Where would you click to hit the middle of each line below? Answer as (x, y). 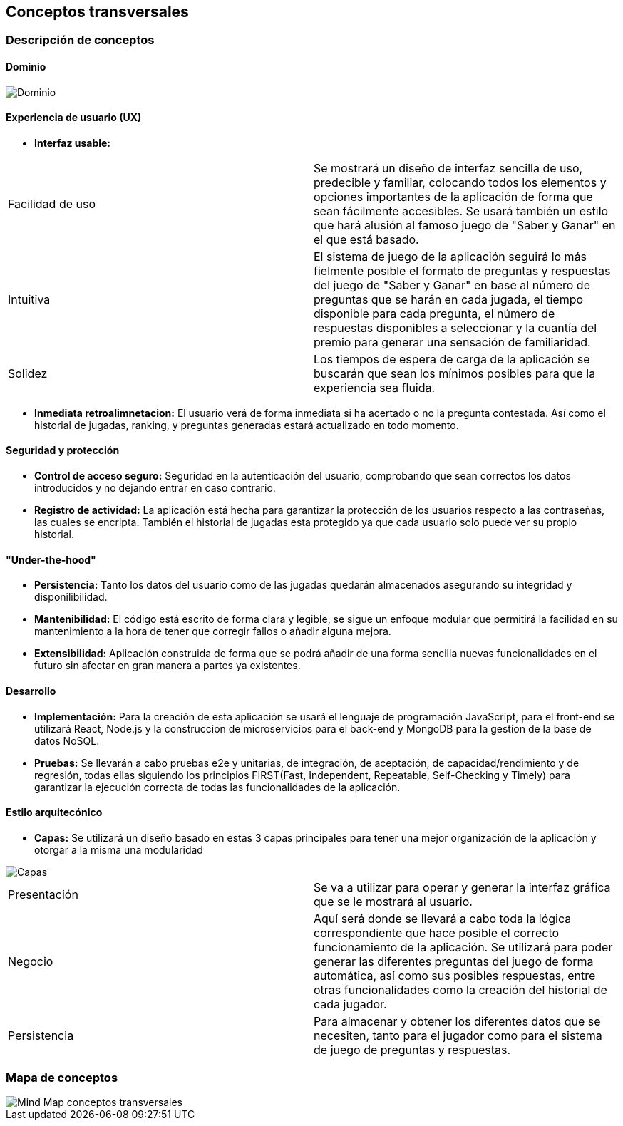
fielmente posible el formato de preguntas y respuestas (462, 270)
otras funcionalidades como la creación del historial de (460, 990)
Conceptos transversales (97, 12)
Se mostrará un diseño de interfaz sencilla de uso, (448, 168)
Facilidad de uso (52, 203)
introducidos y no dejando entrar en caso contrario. (155, 488)
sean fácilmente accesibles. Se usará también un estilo (461, 211)
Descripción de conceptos (80, 40)
